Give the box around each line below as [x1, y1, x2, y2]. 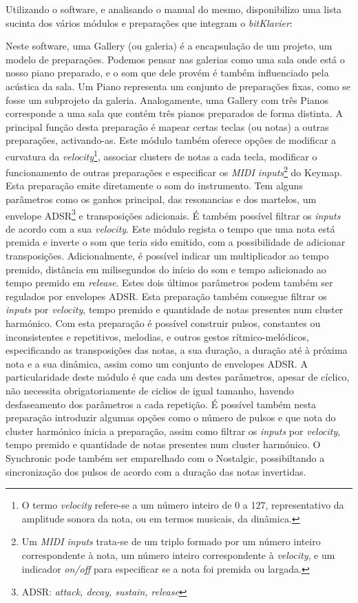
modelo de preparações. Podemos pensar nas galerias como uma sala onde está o [6, 52, 345, 66]
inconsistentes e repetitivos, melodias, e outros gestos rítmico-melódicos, [6, 329, 309, 343]
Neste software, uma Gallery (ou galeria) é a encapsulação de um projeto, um [6, 39, 333, 53]
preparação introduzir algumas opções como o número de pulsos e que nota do [6, 410, 336, 425]
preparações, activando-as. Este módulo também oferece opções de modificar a [6, 133, 337, 147]
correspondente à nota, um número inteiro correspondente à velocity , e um [21, 547, 335, 562]
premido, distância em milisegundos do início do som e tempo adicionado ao [6, 262, 326, 276]
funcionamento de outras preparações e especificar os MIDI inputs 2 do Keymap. [6, 163, 342, 179]
